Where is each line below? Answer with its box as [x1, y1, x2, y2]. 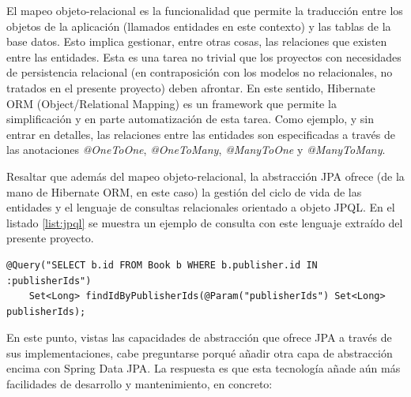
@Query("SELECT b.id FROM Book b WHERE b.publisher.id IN [6, 259, 318, 271]
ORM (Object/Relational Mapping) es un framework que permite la [6, 95, 337, 111]
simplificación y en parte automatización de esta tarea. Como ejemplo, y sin [6, 110, 374, 127]
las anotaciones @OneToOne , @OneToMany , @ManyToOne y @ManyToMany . [6, 141, 386, 158]
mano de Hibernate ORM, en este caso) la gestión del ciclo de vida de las [6, 183, 362, 200]
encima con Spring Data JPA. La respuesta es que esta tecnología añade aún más [6, 360, 401, 376]
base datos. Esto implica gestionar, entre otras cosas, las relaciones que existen [6, 33, 387, 50]
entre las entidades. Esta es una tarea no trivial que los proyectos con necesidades [6, 48, 402, 65]
